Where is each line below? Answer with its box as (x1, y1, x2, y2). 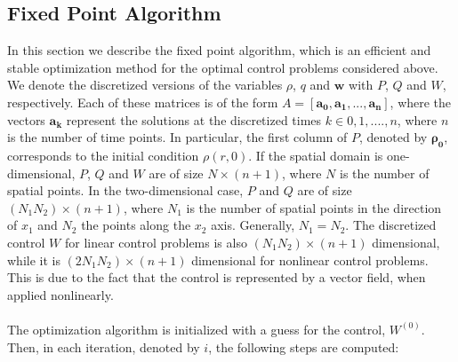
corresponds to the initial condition (7, 146, 199, 164)
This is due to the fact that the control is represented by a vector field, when (7, 268, 426, 287)
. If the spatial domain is (248, 146, 383, 164)
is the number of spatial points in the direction (186, 198, 442, 216)
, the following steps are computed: (208, 337, 399, 356)
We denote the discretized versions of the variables (7, 75, 283, 94)
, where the (390, 92, 452, 111)
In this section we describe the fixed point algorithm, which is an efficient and (7, 41, 431, 59)
